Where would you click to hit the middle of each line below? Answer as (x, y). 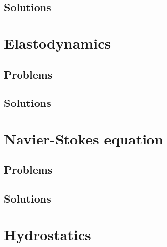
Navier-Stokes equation (84, 138)
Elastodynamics (58, 43)
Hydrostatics (48, 234)
